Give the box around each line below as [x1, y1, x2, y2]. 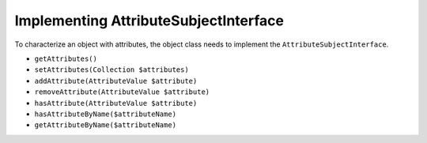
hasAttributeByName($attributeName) [34, 109, 177, 119]
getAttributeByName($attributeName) [34, 121, 177, 130]
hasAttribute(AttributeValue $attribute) [34, 99, 198, 107]
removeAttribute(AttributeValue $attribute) [34, 88, 210, 96]
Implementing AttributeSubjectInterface [14, 12, 285, 29]
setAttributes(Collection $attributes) [34, 66, 189, 74]
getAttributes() [34, 54, 98, 63]
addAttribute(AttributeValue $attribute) [34, 76, 198, 85]
